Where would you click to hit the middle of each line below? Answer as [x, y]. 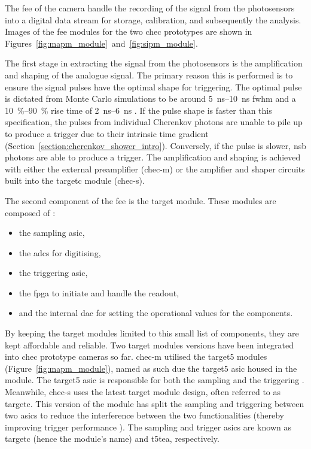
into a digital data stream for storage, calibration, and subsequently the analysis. [153, 19]
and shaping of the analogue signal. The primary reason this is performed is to [149, 75]
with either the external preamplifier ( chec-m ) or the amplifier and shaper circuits [155, 169]
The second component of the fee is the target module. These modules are [141, 200]
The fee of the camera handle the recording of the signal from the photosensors [150, 8]
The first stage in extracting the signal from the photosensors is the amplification [154, 63]
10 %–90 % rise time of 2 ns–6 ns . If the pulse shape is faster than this [138, 110]
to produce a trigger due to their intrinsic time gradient [107, 133]
